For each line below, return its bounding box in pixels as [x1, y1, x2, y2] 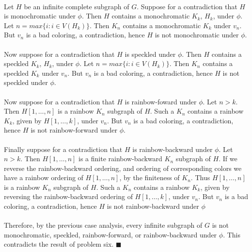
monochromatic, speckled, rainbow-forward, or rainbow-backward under [4, 229, 217, 239]
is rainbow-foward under [125, 96, 197, 106]
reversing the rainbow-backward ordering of [4, 191, 133, 202]
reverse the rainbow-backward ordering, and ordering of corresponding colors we [4, 163, 242, 173]
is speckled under [125, 49, 176, 59]
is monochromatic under [4, 11, 76, 21]
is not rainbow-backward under [107, 201, 199, 211]
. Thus [190, 172, 210, 183]
